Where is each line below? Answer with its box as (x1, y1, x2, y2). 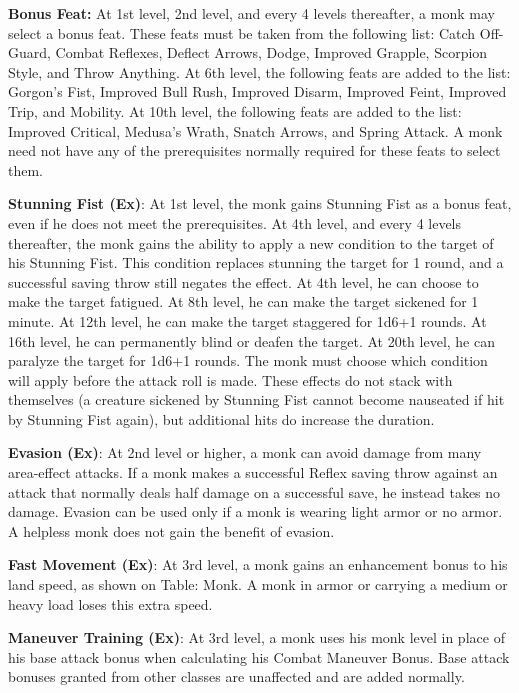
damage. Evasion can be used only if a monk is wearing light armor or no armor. (8, 501, 503, 522)
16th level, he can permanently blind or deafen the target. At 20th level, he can (8, 330, 496, 351)
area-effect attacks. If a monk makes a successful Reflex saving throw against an (8, 462, 498, 483)
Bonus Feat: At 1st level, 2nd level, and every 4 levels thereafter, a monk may (8, 3, 495, 23)
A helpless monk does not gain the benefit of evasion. (8, 520, 335, 541)
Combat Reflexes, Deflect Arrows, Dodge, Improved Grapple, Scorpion (55, 42, 488, 63)
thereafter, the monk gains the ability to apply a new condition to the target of (8, 232, 494, 253)
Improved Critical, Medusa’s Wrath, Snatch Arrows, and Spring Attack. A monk (8, 120, 503, 141)
